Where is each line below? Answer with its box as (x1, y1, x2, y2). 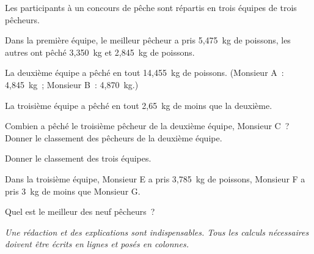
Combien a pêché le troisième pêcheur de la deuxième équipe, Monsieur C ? (5, 119, 290, 132)
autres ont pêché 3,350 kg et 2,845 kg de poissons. (5, 45, 195, 58)
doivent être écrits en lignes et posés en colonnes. (5, 237, 189, 250)
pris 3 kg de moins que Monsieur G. (5, 184, 141, 197)
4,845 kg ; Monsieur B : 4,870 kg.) (5, 78, 139, 91)
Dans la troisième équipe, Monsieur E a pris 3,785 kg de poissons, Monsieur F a (5, 172, 305, 185)
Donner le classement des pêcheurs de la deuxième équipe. (5, 131, 222, 144)
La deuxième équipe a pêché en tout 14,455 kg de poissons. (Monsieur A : (5, 66, 284, 79)
